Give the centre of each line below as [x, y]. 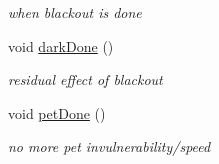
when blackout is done [75, 12]
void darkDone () [61, 45]
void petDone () [57, 112]
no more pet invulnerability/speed [109, 146]
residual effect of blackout [85, 79]
